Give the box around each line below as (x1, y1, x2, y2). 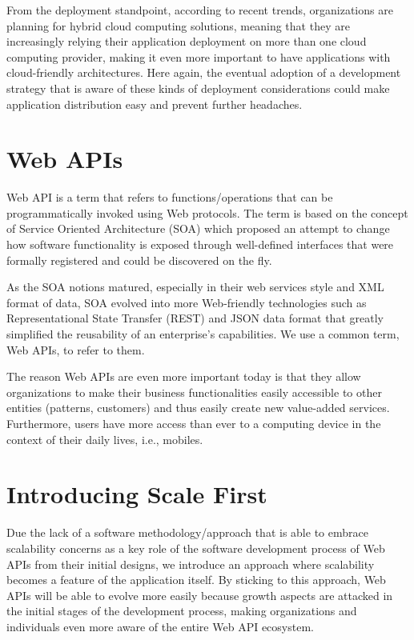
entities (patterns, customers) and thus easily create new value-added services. (6, 399, 390, 416)
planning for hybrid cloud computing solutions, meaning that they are (6, 17, 350, 34)
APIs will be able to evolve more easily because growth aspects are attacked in (6, 586, 393, 603)
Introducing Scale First (6, 478, 267, 510)
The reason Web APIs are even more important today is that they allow (6, 368, 361, 385)
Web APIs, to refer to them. (6, 341, 145, 358)
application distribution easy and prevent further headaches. (6, 95, 303, 112)
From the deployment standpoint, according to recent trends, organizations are (6, 2, 393, 18)
